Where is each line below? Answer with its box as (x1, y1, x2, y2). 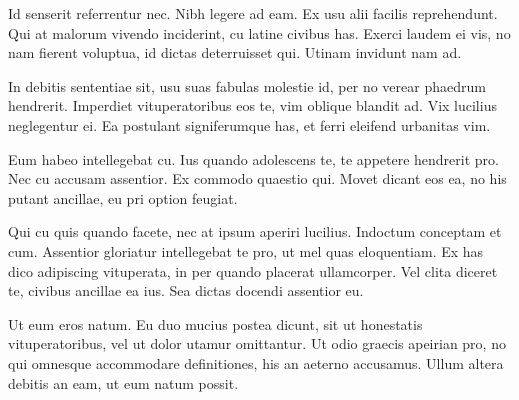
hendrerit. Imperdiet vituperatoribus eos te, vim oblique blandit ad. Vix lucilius (8, 95, 497, 116)
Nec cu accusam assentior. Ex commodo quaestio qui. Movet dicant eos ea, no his (8, 168, 507, 189)
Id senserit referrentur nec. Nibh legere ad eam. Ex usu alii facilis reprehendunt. (8, 3, 498, 23)
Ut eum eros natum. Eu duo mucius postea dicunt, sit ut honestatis (8, 313, 423, 334)
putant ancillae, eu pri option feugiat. (8, 187, 238, 208)
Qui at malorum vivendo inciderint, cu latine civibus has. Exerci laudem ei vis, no (8, 22, 511, 43)
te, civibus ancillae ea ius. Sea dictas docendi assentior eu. (8, 280, 364, 301)
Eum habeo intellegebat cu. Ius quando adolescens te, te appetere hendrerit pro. (8, 148, 499, 169)
